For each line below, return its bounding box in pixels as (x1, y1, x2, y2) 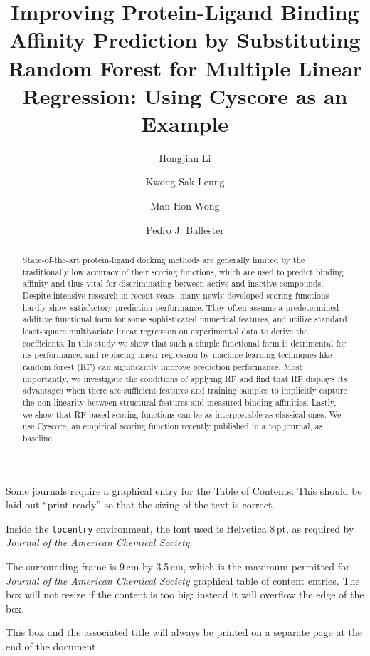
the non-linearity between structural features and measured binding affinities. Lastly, (22, 396, 337, 408)
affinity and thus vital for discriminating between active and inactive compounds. (22, 277, 324, 289)
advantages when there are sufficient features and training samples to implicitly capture (22, 384, 347, 396)
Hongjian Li (159, 150, 211, 165)
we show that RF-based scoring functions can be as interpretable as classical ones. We (22, 408, 342, 420)
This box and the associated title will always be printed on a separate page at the (6, 625, 362, 640)
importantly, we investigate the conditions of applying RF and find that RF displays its (22, 372, 347, 384)
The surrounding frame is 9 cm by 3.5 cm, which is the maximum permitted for (6, 558, 350, 573)
